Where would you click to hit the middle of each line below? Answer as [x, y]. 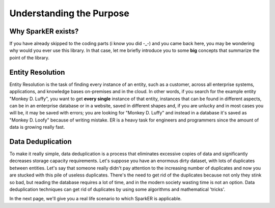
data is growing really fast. [37, 127]
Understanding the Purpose [69, 13]
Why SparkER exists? [44, 31]
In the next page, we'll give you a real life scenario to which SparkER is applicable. [95, 199]
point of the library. [29, 57]
